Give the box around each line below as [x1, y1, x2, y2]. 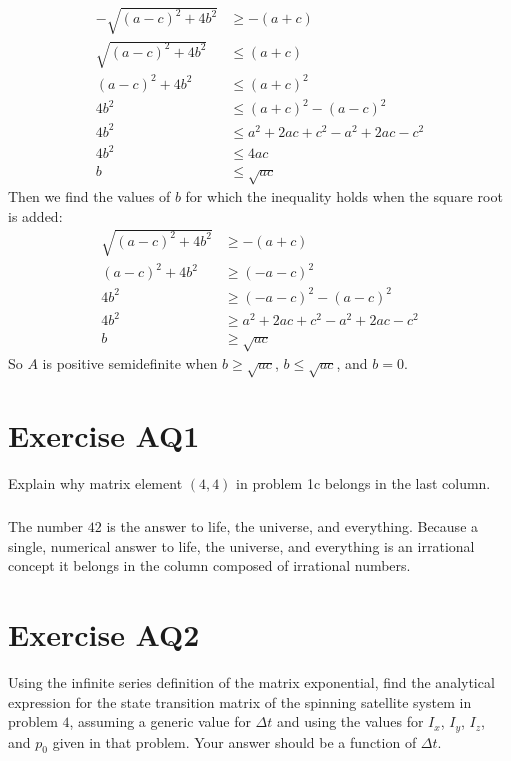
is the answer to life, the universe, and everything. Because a [106, 516, 479, 537]
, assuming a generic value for [69, 711, 251, 732]
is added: [8, 205, 63, 226]
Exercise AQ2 [8, 614, 200, 655]
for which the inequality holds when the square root [185, 186, 503, 207]
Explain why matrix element [8, 473, 183, 494]
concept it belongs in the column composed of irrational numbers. [8, 555, 411, 576]
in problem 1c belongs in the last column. [236, 473, 491, 494]
